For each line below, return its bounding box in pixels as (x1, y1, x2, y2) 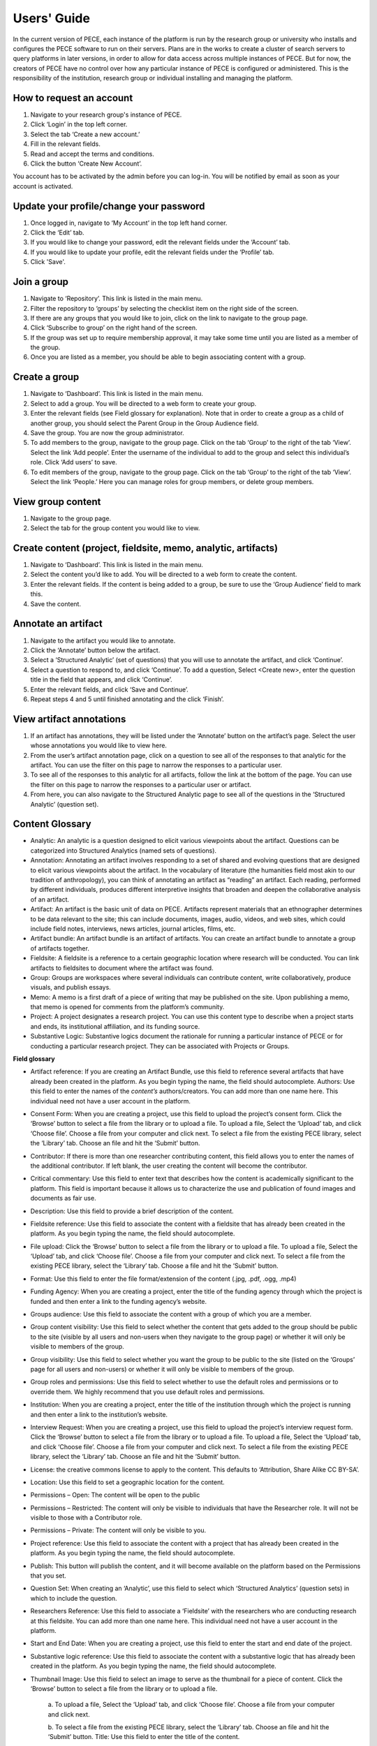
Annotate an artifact (13, 618, 103, 630)
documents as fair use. (30, 1194, 97, 1203)
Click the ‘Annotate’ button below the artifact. (30, 646, 161, 654)
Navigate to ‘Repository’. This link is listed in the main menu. (30, 294, 203, 303)
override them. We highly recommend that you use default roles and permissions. (30, 1387, 265, 1396)
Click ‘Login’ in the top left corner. (30, 120, 128, 129)
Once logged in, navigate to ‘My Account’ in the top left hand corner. (30, 219, 228, 227)
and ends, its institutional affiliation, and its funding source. (30, 1022, 200, 1030)
